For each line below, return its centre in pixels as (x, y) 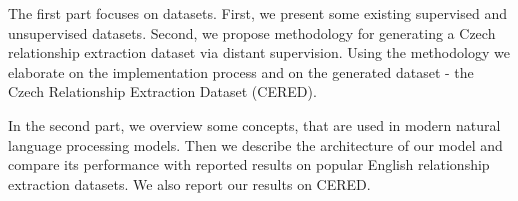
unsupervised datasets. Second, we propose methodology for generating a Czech (252, 32)
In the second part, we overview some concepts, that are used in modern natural (254, 124)
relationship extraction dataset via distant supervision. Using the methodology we (259, 52)
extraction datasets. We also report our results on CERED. (189, 183)
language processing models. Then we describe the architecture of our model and (255, 144)
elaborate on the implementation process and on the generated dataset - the (241, 71)
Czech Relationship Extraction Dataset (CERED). (162, 91)
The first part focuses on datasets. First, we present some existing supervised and (257, 13)
